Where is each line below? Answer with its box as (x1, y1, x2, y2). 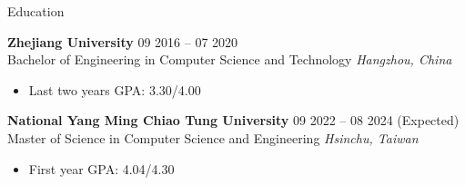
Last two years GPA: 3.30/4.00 (28, 80, 201, 99)
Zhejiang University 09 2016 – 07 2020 (7, 32, 238, 51)
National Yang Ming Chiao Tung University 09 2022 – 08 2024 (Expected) (7, 111, 460, 130)
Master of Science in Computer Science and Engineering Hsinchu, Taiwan (7, 128, 419, 147)
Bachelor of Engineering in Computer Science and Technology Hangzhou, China (7, 50, 452, 69)
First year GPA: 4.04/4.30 (28, 159, 175, 178)
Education (7, 2, 65, 20)
